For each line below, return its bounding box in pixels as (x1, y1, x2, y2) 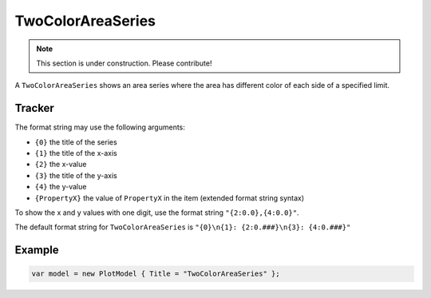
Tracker (14, 101, 55, 115)
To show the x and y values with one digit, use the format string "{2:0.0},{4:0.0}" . (14, 208, 299, 217)
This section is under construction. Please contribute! (36, 58, 212, 68)
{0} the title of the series (34, 137, 117, 147)
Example (14, 244, 59, 257)
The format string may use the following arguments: (14, 122, 185, 132)
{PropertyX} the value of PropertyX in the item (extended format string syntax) (34, 193, 305, 203)
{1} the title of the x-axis (34, 149, 117, 158)
